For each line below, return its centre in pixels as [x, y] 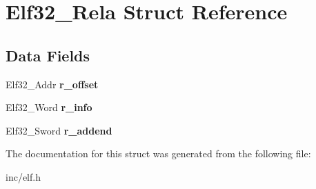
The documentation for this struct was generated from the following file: [158, 153]
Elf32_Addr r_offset [52, 84]
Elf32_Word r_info [49, 107]
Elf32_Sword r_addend [59, 130]
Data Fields [48, 55]
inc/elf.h [23, 176]
